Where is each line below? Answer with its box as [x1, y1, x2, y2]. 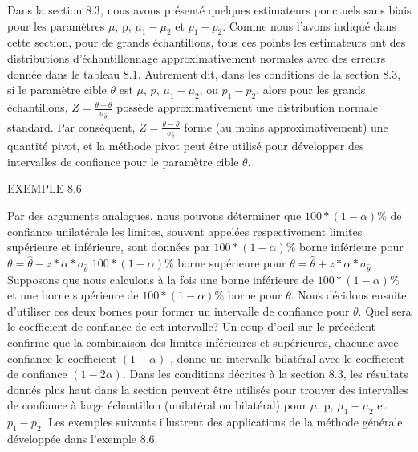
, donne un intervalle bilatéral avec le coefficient [169, 349, 405, 366]
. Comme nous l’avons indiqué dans [222, 17, 396, 34]
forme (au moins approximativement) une [184, 118, 388, 135]
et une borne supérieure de [7, 287, 139, 303]
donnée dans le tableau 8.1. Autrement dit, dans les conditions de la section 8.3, [7, 65, 401, 82]
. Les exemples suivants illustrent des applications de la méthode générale [41, 413, 403, 430]
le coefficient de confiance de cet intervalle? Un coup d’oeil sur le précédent [7, 318, 376, 335]
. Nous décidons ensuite [290, 287, 407, 303]
